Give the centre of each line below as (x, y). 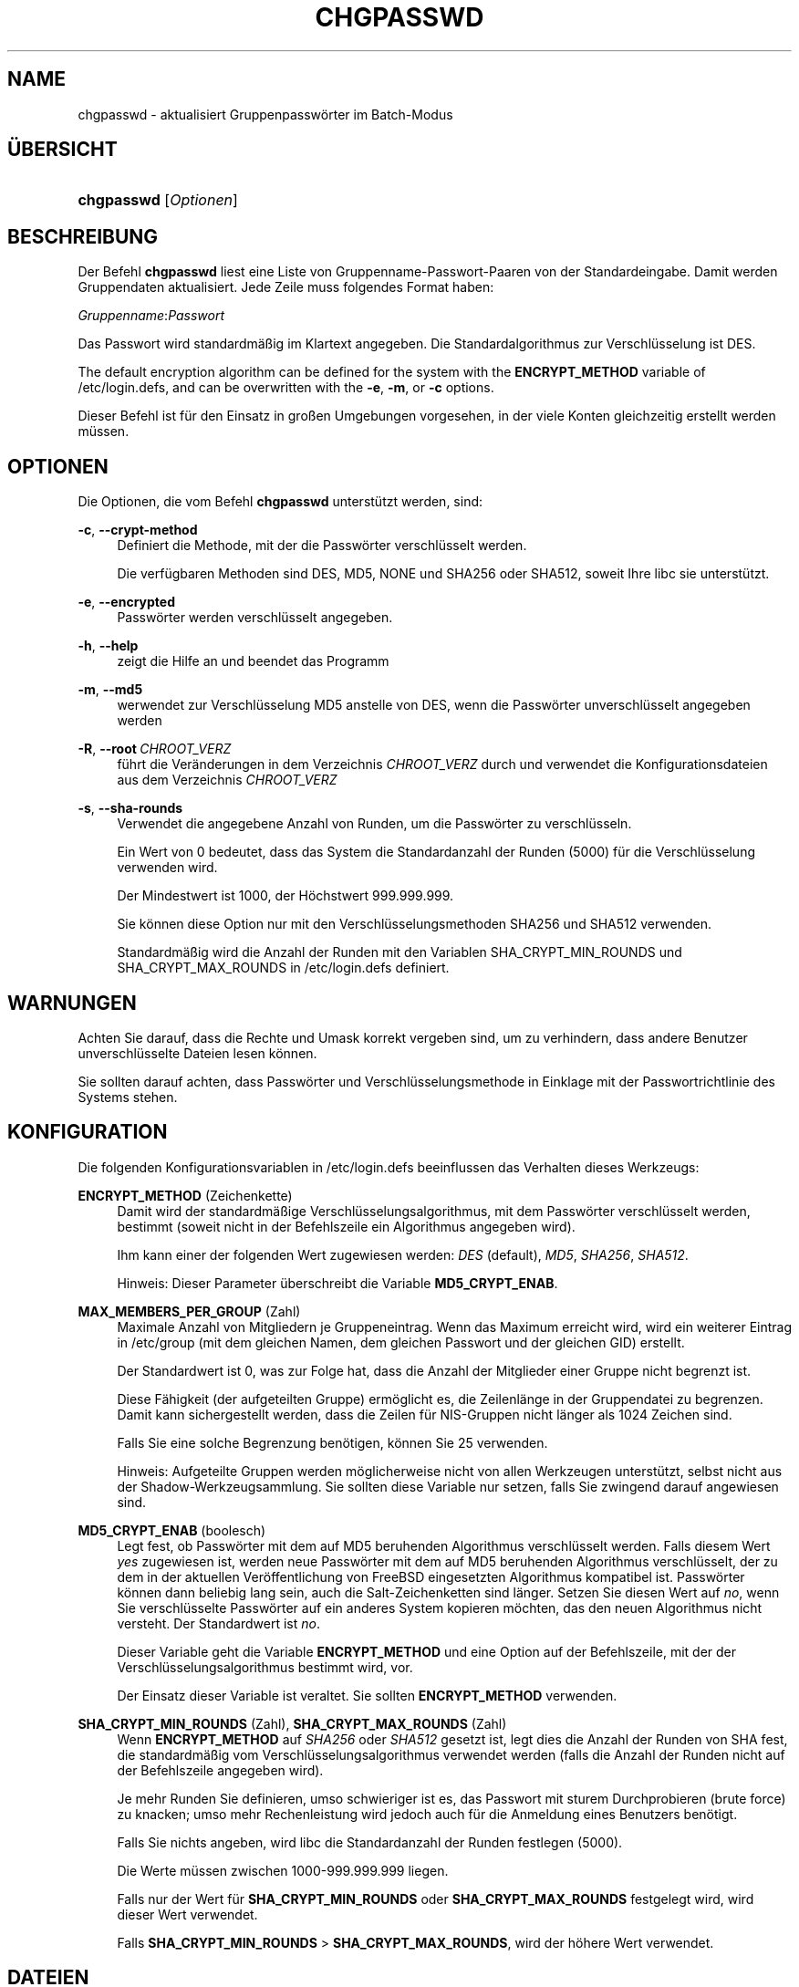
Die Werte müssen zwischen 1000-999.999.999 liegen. (283, 1870)
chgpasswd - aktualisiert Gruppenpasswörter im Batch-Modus (265, 114)
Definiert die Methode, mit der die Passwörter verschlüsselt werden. (322, 546)
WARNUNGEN (72, 1003)
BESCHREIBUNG (83, 236)
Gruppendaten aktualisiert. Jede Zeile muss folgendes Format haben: (286, 287)
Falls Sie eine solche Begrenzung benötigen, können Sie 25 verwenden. (332, 1442)
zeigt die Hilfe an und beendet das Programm (253, 661)
